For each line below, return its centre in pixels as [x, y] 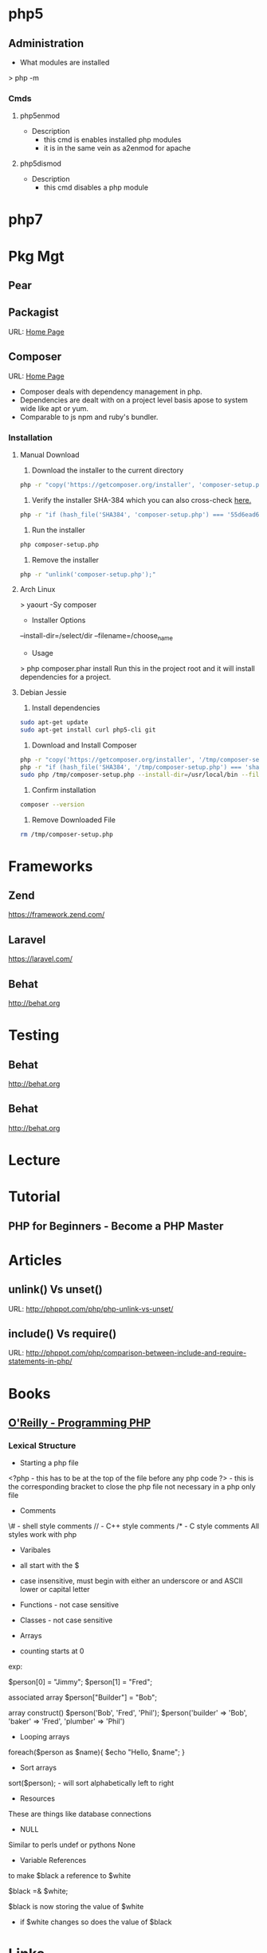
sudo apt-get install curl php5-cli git [88, 730]
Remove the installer [65, 559]
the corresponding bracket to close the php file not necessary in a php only [132, 1487]
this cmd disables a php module [96, 187]
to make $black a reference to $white [70, 1876]
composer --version [52, 804]
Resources [37, 1798]
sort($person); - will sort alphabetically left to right [91, 1783]
